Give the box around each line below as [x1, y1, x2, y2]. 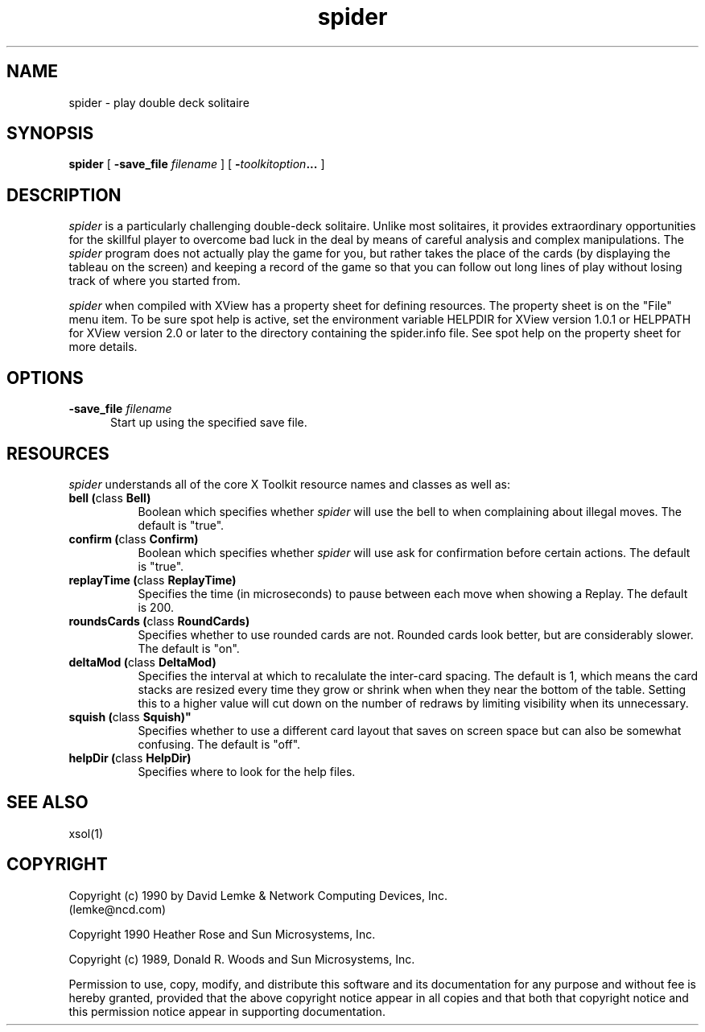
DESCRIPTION [6, 184, 122, 205]
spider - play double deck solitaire [68, 95, 249, 109]
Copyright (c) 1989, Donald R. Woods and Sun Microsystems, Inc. [68, 952, 415, 966]
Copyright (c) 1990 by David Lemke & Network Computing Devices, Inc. [68, 888, 447, 902]
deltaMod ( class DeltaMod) [68, 654, 216, 669]
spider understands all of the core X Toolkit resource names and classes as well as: [68, 477, 511, 491]
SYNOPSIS [6, 123, 94, 144]
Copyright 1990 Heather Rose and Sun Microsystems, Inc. [68, 927, 376, 941]
